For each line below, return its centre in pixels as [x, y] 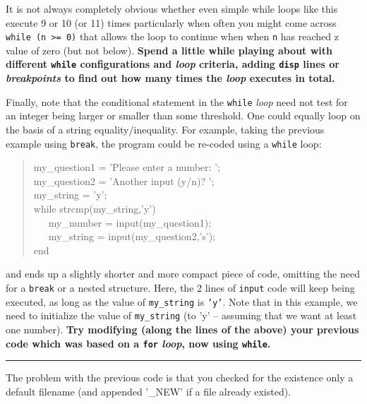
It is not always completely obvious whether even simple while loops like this [172, 8]
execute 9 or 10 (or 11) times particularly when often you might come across [171, 22]
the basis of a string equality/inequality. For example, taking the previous [165, 129]
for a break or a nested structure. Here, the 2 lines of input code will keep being [180, 287]
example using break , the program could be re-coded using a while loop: [164, 143]
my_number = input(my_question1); [130, 222]
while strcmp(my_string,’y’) [95, 208]
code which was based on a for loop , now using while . [138, 343]
